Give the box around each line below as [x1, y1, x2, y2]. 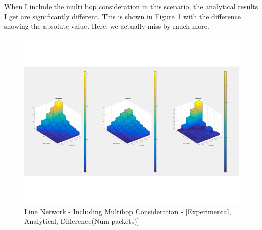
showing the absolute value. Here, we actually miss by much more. [4, 21, 209, 31]
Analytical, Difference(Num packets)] [24, 216, 139, 226]
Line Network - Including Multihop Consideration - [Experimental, [24, 206, 231, 216]
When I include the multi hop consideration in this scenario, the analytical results [4, 1, 258, 11]
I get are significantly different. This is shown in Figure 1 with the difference [4, 11, 241, 21]
